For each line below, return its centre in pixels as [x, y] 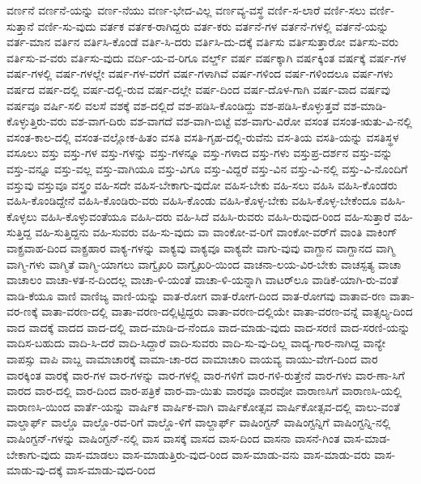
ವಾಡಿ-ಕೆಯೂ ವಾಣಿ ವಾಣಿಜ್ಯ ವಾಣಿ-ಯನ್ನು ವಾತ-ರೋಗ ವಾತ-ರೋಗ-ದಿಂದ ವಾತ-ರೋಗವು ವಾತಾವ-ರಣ [196, 295]
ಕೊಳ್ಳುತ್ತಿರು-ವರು [37, 121]
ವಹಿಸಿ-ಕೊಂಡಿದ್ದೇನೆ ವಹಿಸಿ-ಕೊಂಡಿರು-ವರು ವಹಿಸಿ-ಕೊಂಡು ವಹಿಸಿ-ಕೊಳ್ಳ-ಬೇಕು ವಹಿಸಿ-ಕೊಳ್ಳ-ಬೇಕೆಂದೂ [192, 200]
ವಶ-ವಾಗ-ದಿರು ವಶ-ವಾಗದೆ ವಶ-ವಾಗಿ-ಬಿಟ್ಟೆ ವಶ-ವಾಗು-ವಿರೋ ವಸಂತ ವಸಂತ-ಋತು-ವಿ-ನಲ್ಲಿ [241, 121]
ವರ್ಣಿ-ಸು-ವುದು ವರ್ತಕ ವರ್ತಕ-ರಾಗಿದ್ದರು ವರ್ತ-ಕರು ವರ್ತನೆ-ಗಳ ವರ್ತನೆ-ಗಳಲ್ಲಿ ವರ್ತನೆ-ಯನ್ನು [213, 25]
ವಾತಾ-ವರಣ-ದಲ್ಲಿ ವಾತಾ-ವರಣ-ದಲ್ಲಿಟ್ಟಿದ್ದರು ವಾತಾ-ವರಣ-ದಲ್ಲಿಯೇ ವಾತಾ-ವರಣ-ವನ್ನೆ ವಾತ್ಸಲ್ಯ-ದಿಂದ [227, 311]
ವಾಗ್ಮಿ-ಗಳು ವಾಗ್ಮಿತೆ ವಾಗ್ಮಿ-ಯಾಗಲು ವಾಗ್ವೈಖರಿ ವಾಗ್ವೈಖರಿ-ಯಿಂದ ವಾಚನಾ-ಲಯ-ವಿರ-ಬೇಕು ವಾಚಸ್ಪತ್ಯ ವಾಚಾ [204, 263]
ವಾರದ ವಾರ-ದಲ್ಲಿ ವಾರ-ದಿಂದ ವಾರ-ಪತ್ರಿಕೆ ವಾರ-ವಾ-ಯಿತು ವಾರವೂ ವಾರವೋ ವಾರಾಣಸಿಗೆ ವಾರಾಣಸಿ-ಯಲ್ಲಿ [204, 391]
